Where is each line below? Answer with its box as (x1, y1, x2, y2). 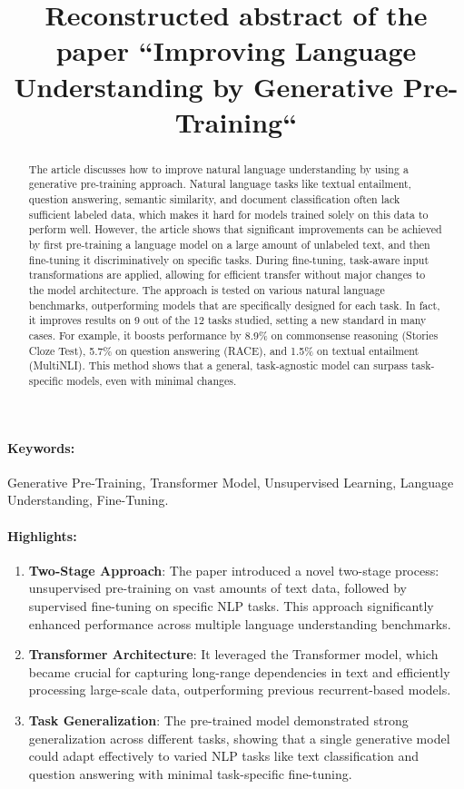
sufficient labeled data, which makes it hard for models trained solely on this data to (28, 206, 429, 222)
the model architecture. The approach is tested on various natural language (28, 281, 385, 297)
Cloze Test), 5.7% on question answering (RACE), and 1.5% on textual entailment (28, 342, 420, 358)
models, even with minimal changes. (66, 372, 237, 388)
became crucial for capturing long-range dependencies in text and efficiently (28, 662, 450, 681)
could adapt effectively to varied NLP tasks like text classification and (28, 746, 420, 765)
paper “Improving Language (55, 32, 417, 69)
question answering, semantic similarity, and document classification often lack (28, 192, 400, 207)
